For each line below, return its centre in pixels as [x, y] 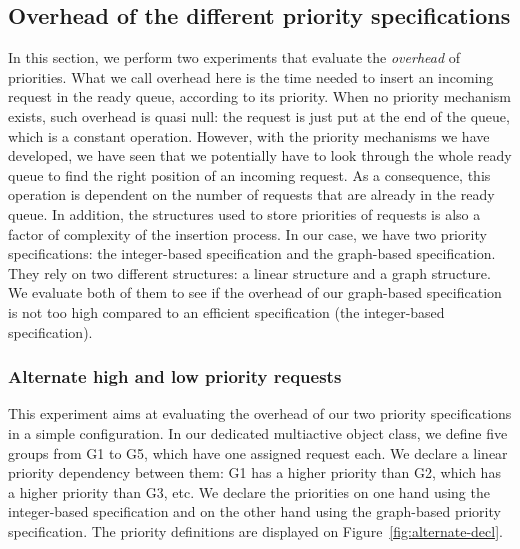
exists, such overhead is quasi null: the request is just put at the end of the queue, [259, 115]
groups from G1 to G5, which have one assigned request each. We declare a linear [258, 452]
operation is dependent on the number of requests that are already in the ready [251, 194]
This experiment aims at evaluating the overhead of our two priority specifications [260, 413]
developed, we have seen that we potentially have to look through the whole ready [260, 155]
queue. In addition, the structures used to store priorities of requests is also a [244, 213]
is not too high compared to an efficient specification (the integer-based [226, 311]
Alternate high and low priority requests [175, 376]
